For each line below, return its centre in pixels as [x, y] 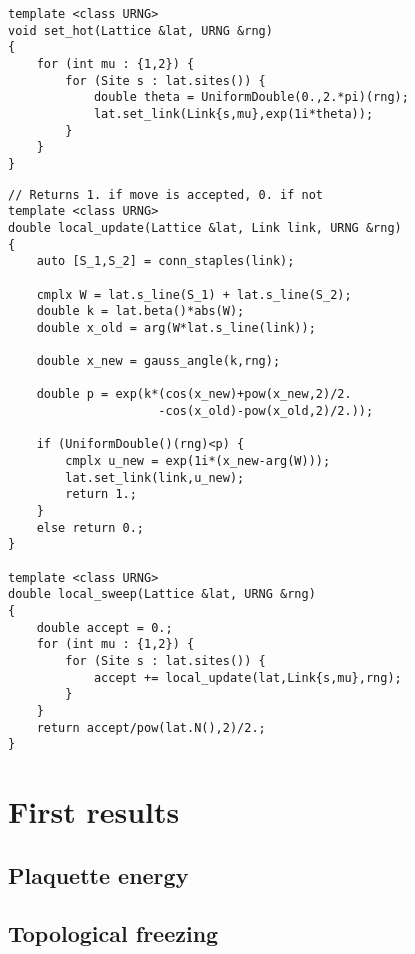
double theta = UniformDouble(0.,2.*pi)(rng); [251, 97]
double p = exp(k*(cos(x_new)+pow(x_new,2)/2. [194, 394]
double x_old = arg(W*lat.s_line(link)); [176, 327]
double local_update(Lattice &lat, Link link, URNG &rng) [205, 227]
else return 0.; [90, 527]
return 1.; [101, 494]
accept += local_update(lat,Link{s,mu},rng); [247, 677]
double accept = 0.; [104, 627]
